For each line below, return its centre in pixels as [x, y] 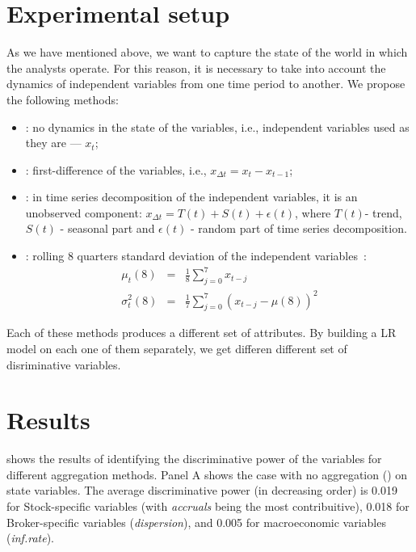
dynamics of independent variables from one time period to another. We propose [206, 84]
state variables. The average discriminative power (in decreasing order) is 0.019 [202, 490]
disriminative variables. [64, 364]
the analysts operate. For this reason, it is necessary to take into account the [196, 67]
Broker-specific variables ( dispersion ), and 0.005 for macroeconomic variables [196, 522]
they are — [53, 143]
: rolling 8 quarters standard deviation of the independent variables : [196, 256]
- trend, [383, 212]
